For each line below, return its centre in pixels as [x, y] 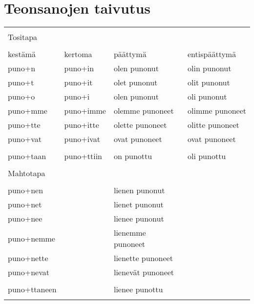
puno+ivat [82, 139]
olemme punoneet [144, 111]
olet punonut [136, 82]
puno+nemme [32, 238]
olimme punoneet [217, 111]
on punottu [133, 156]
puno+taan [27, 156]
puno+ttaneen [32, 289]
